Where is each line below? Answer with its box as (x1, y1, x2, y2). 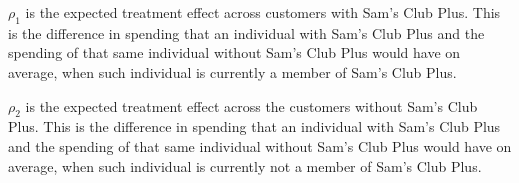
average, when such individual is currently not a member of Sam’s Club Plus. (8, 155, 482, 176)
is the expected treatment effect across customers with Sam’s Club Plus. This (25, 2, 501, 22)
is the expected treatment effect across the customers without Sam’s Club (25, 95, 478, 116)
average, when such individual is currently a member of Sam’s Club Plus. (8, 61, 457, 82)
